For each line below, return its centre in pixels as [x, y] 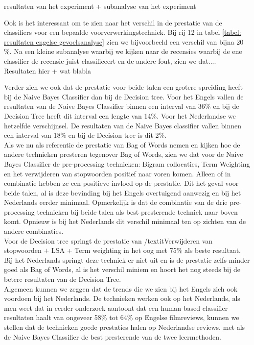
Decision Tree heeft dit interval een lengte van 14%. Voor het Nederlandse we [120, 115]
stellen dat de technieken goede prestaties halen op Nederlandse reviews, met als [125, 327]
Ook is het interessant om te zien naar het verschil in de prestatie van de [113, 22]
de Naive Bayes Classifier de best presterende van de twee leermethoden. [113, 336]
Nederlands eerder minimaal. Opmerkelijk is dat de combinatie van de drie [116, 202]
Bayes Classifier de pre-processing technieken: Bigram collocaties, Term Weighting [127, 163]
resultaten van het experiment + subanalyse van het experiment [100, 6]
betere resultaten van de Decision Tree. [63, 279]
